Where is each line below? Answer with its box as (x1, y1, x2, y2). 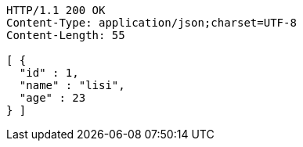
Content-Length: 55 (6, 29, 125, 41)
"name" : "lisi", (19, 79, 125, 91)
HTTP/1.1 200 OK (6, 4, 106, 16)
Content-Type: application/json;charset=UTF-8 (6, 16, 297, 29)
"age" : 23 (19, 91, 86, 104)
